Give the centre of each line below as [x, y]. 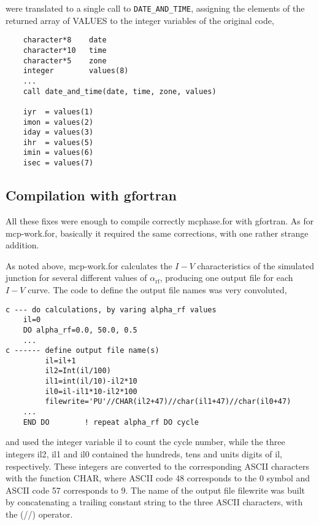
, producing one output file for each [226, 278]
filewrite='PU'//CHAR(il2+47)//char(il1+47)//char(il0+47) [168, 402]
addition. [22, 245]
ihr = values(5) [58, 142]
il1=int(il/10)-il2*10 [91, 381]
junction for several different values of [76, 278]
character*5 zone [65, 61]
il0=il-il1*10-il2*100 [91, 391]
